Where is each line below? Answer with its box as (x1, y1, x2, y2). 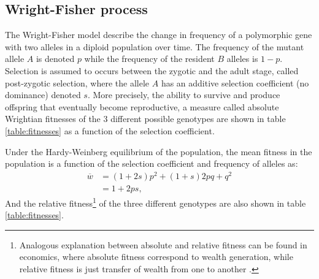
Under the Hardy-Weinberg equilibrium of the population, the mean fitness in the (5, 145, 312, 158)
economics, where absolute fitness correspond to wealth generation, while (19, 250, 293, 263)
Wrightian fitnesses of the (5, 112, 101, 125)
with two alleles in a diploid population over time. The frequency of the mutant (5, 40, 304, 53)
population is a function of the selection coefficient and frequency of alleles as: (5, 157, 298, 170)
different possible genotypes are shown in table (110, 112, 286, 125)
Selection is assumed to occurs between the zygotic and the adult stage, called (5, 64, 299, 77)
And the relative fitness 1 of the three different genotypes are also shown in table (5, 194, 306, 209)
